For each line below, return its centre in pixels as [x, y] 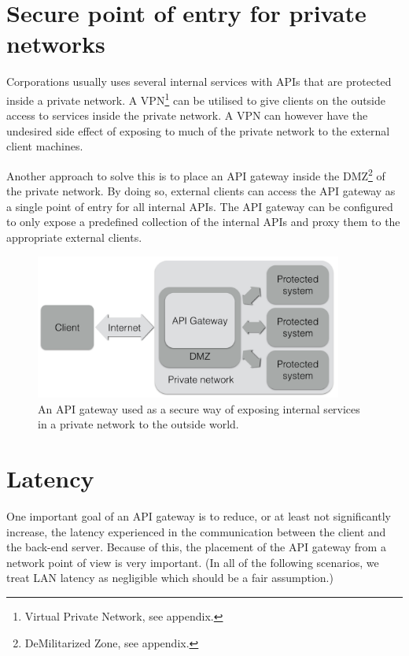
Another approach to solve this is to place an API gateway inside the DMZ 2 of [196, 174]
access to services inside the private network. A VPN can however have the [187, 115]
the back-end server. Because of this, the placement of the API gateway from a [196, 547]
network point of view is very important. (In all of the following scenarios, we [193, 562]
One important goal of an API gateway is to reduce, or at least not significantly [199, 516]
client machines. [45, 146]
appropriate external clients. [74, 237]
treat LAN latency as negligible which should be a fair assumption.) [170, 578]
